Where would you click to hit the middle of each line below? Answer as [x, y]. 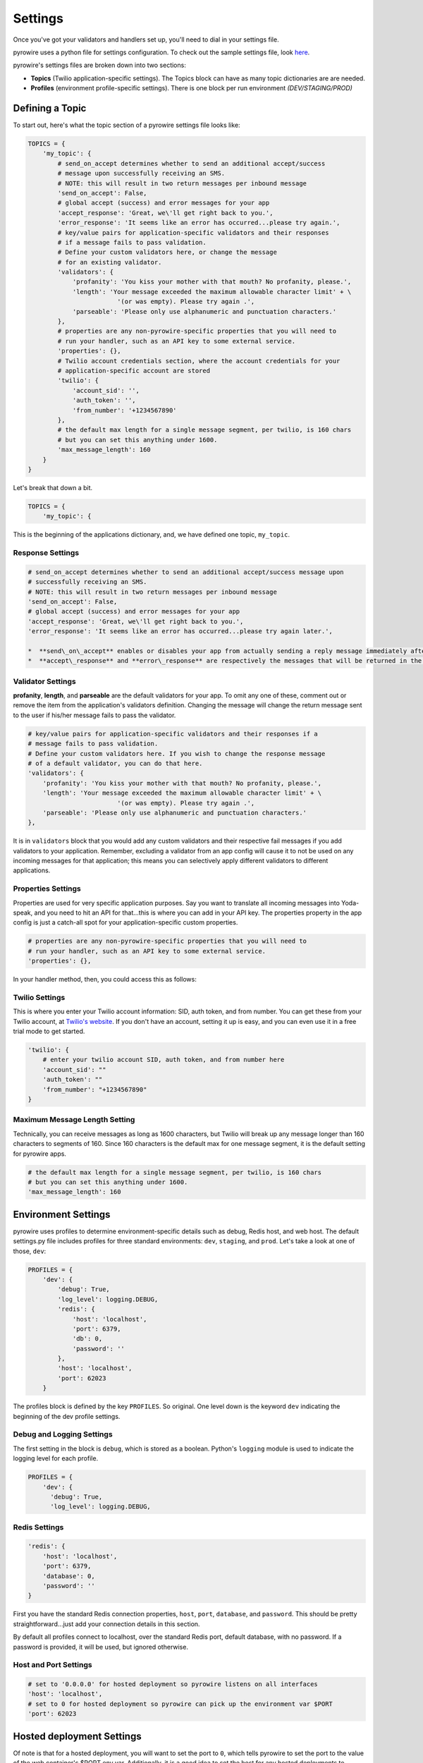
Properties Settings [47, 889]
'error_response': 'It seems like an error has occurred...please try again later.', [180, 632]
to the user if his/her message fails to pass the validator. [94, 715]
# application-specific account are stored [134, 371]
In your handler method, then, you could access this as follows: [105, 980]
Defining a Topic [50, 108]
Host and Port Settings [53, 1665]
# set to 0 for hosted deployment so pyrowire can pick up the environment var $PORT [180, 1704]
